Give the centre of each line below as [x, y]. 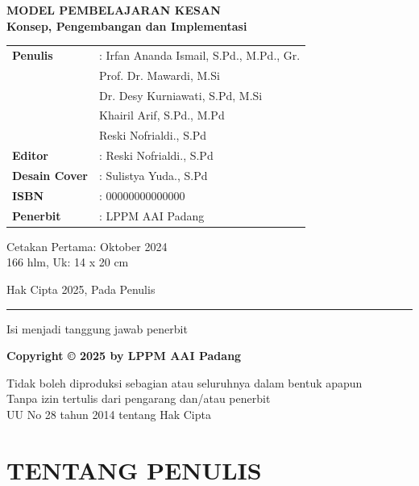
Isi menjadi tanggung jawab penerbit [97, 328]
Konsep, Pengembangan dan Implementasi [127, 25]
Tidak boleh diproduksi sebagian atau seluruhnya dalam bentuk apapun [185, 382]
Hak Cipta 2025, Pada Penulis [81, 289]
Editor [30, 155]
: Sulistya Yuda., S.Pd [153, 175]
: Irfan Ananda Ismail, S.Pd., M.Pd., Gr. [199, 54]
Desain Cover [50, 175]
